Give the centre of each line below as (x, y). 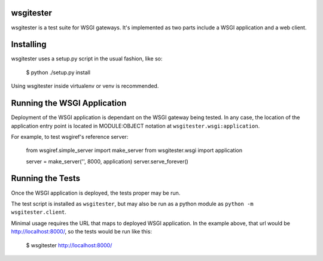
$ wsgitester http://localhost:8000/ (69, 245)
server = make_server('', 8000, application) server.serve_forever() (107, 161)
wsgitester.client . (39, 212)
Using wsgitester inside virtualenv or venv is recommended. (85, 86)
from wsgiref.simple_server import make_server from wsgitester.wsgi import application (134, 150)
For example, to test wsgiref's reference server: (70, 136)
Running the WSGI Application (69, 103)
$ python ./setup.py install (58, 72)
